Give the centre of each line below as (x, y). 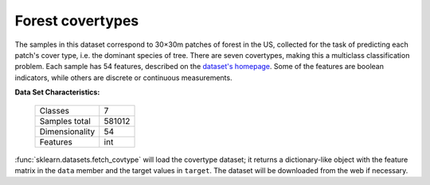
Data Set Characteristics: (57, 92)
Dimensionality (67, 131)
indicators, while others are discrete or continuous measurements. (123, 77)
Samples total (65, 121)
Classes (54, 110)
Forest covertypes (77, 21)
